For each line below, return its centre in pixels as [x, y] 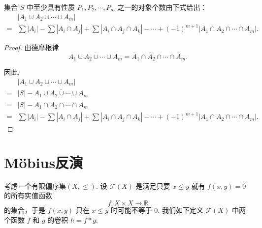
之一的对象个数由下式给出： [162, 7]
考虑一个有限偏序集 [35, 185]
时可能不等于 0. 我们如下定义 [157, 210]
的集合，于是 [25, 210]
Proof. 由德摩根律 [32, 47]
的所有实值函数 [28, 195]
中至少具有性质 [50, 7]
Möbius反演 [44, 162]
